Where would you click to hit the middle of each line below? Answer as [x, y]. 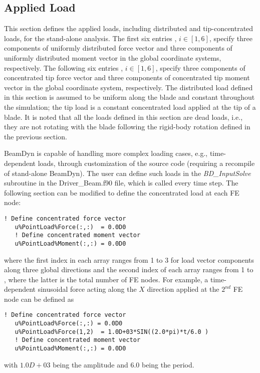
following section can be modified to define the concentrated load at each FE [122, 192]
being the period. [168, 364]
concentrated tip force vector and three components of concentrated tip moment [127, 77]
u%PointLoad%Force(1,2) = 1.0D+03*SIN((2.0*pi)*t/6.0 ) [112, 332]
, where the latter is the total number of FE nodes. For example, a [106, 279]
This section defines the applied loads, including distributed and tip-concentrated [129, 28]
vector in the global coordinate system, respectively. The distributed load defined [128, 87]
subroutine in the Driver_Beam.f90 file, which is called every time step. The [121, 183]
